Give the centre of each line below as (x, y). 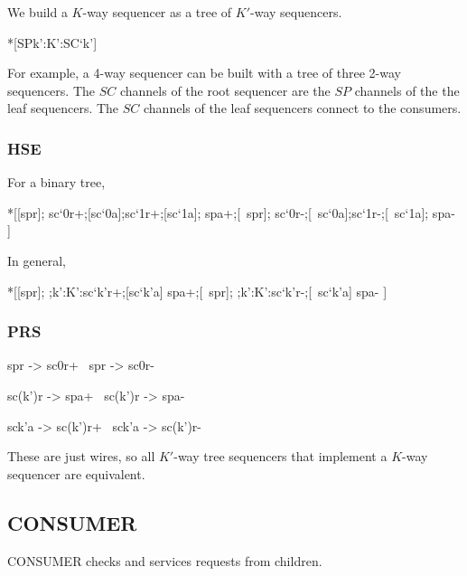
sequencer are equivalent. (76, 473)
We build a (37, 12)
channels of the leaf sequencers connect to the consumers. (303, 108)
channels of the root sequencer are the (225, 90)
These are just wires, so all (81, 456)
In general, (37, 260)
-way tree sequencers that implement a (280, 456)
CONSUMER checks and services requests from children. (165, 560)
